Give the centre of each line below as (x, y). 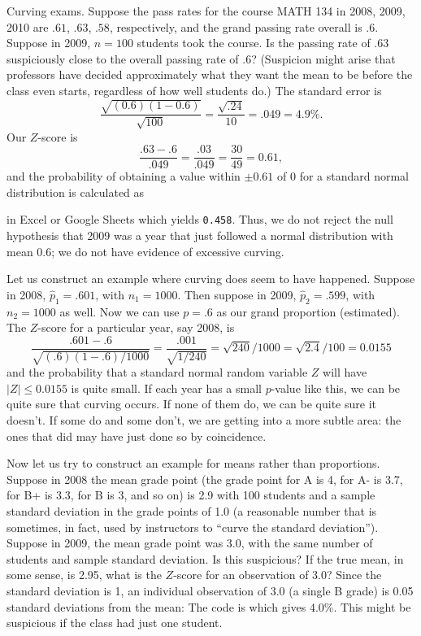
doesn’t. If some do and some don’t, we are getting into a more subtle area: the (204, 420)
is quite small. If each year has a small (166, 388)
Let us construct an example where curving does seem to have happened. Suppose (211, 279)
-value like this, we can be (336, 388)
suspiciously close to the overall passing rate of (123, 58)
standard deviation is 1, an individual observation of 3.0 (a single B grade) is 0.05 (210, 590)
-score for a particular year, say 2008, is (136, 327)
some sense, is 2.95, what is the (84, 575)
